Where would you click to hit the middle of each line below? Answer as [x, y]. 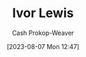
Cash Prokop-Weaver [43, 33]
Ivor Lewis [43, 13]
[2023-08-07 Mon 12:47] [43, 46]
